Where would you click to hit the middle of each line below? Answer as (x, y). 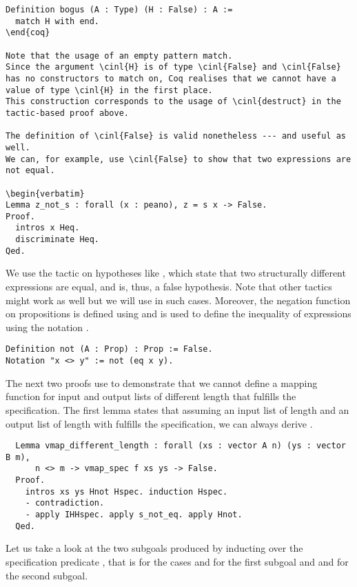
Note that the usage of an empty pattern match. (119, 56)
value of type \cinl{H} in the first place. (109, 90)
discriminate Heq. (58, 240)
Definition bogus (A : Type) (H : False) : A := (119, 10)
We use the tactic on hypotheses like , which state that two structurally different (176, 273)
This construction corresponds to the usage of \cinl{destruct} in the (173, 102)
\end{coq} (28, 33)
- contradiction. (65, 503)
